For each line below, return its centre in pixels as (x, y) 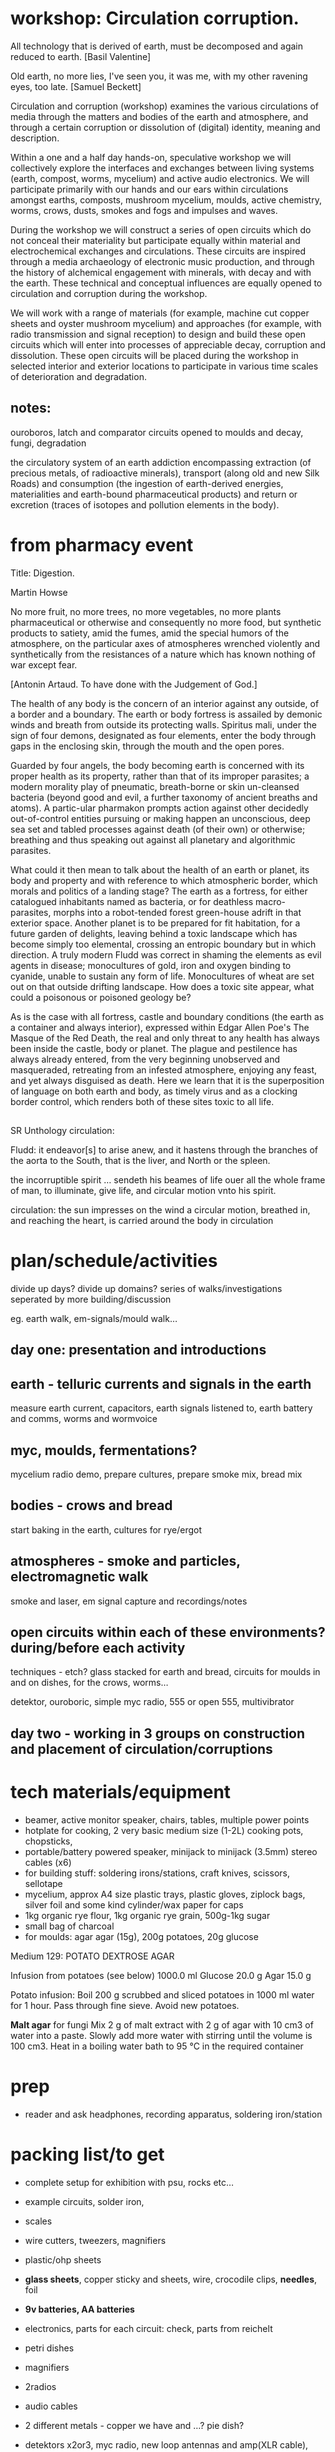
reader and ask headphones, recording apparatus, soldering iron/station (173, 2114)
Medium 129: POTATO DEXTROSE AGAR (92, 1956)
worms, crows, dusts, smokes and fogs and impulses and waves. (144, 210)
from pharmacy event (102, 544)
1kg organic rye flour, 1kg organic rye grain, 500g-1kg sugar (147, 1915)
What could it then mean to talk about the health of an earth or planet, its (160, 869)
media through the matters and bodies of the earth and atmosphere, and (159, 116)
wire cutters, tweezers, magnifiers (95, 2240)
